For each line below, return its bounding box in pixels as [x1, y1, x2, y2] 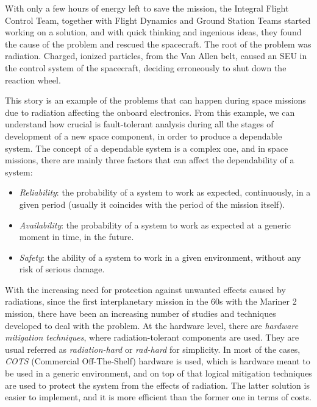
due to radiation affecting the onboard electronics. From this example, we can [5, 105, 295, 118]
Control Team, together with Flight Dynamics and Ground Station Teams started [5, 13, 311, 26]
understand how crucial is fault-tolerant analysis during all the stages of [5, 118, 274, 130]
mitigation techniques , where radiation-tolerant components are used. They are [5, 331, 299, 344]
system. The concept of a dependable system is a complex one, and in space [5, 141, 288, 154]
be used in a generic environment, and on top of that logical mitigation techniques [5, 367, 312, 380]
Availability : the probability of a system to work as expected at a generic [19, 218, 291, 231]
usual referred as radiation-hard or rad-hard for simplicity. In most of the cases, [5, 342, 301, 355]
